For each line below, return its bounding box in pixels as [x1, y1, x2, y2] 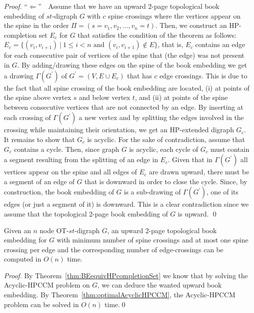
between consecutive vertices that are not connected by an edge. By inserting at [4, 101, 244, 112]
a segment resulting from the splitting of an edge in [4, 154, 158, 165]
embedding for [4, 235, 47, 245]
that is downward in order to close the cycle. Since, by [84, 176, 248, 186]
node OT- [40, 225, 69, 235]
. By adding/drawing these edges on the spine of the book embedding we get [17, 59, 247, 70]
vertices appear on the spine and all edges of [4, 167, 137, 177]
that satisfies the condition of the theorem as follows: [77, 29, 236, 40]
